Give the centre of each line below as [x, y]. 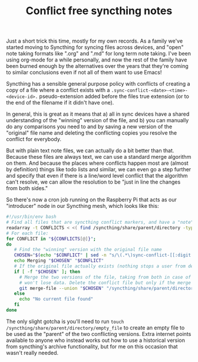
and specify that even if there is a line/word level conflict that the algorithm [97, 176]
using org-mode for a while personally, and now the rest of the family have [97, 60]
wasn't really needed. [32, 353]
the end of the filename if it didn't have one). [60, 103]
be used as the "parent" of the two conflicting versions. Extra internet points [99, 334]
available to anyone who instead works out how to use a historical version [96, 340]
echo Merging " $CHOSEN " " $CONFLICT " [59, 261]
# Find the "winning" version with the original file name [88, 250]
